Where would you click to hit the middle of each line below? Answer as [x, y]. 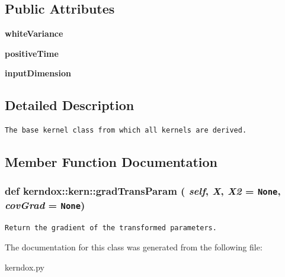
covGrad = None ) [45, 204]
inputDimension [38, 73]
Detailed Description [70, 105]
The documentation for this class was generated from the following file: [134, 247]
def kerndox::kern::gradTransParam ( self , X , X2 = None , [143, 191]
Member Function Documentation [111, 162]
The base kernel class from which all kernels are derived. [126, 131]
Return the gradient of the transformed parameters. [111, 228]
